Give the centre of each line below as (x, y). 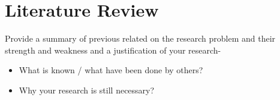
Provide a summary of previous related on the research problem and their (140, 38)
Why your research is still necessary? (87, 90)
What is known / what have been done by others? (111, 70)
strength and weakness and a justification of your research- (113, 50)
